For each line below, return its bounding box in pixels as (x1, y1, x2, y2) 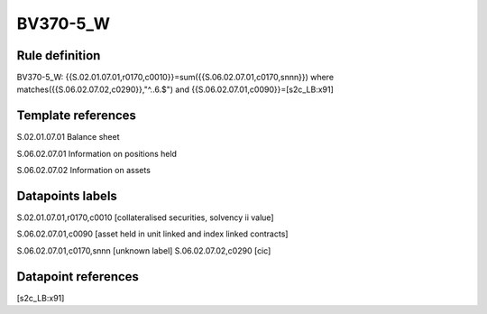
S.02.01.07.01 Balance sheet (16, 132, 120, 143)
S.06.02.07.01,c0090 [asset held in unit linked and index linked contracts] (16, 228, 289, 239)
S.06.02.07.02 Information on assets (16, 165, 151, 176)
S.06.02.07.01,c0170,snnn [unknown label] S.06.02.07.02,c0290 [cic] (16, 245, 271, 256)
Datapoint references (16, 269, 140, 284)
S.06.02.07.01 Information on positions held (16, 148, 178, 159)
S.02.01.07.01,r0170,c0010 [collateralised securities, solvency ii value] (16, 212, 274, 223)
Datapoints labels (16, 188, 117, 203)
